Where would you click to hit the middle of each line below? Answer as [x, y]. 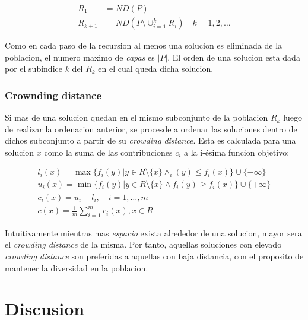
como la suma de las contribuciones [108, 152]
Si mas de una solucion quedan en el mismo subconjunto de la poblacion [136, 117]
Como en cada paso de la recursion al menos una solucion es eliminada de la [144, 45]
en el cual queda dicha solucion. [156, 69]
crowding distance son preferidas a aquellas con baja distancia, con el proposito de [154, 256]
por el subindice [34, 69]
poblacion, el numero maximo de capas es [80, 57]
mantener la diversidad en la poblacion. [77, 267]
